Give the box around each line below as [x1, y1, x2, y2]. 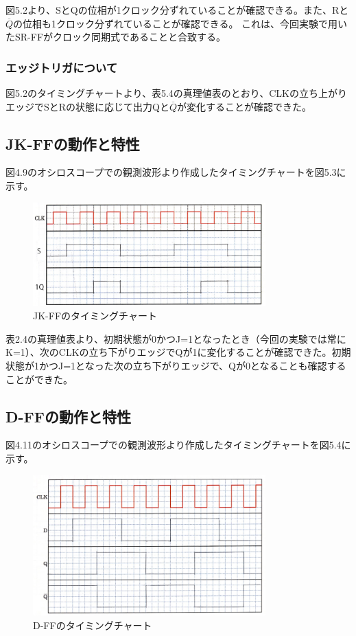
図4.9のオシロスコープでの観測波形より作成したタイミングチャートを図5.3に [5, 165, 346, 179]
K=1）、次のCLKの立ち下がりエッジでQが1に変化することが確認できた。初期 [5, 345, 351, 359]
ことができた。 [5, 372, 73, 386]
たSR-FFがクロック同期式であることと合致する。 [5, 30, 226, 44]
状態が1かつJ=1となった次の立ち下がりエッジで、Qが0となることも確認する [5, 358, 346, 372]
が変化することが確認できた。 [177, 99, 312, 113]
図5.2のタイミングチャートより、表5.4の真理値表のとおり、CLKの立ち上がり [5, 86, 347, 100]
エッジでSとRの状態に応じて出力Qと [5, 99, 169, 113]
